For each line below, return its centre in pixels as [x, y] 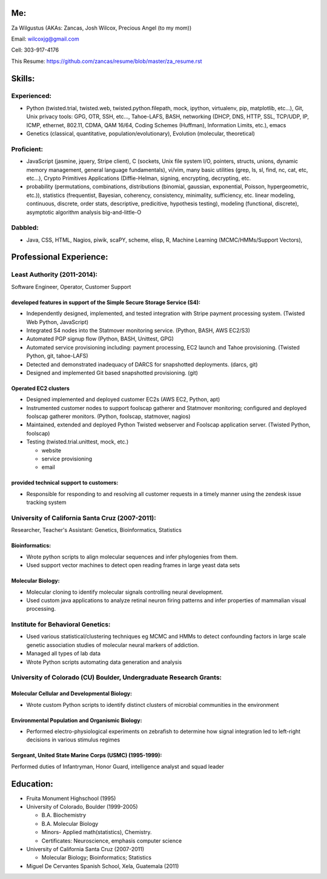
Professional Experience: [60, 257]
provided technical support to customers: [65, 483]
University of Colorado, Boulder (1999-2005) [82, 807]
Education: [32, 784]
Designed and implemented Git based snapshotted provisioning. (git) [112, 373]
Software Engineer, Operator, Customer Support [71, 287]
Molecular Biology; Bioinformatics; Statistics [96, 858]
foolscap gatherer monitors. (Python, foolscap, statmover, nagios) [108, 416]
